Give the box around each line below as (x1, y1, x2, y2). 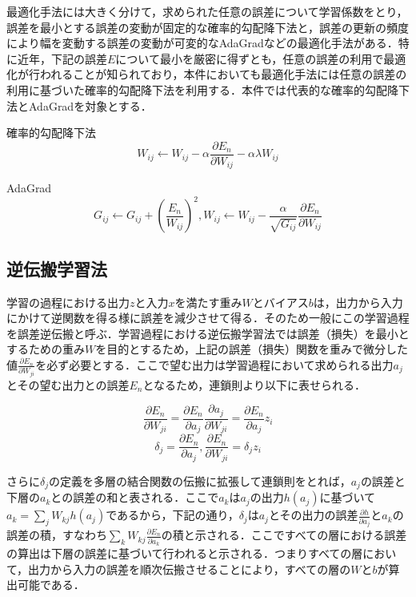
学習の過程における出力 (6, 293, 130, 310)
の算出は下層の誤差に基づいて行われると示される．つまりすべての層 (6, 545, 363, 562)
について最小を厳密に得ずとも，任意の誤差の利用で (115, 50, 384, 67)
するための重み (6, 341, 85, 357)
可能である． (17, 576, 85, 593)
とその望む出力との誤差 (6, 376, 130, 393)
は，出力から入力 (313, 293, 403, 310)
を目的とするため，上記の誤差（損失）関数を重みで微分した (95, 341, 409, 357)
